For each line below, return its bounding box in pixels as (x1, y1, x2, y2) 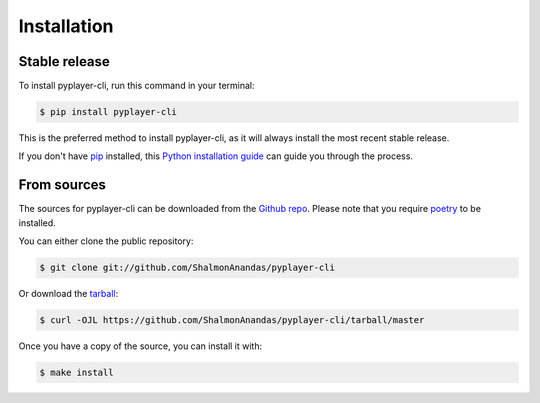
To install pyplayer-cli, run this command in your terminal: (18, 80, 255, 92)
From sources (18, 176, 107, 194)
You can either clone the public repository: (18, 235, 194, 247)
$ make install (39, 367, 114, 379)
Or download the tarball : (18, 288, 119, 300)
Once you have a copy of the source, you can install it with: (18, 340, 263, 352)
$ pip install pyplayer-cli (39, 106, 177, 118)
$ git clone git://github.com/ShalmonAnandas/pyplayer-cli (39, 262, 335, 274)
